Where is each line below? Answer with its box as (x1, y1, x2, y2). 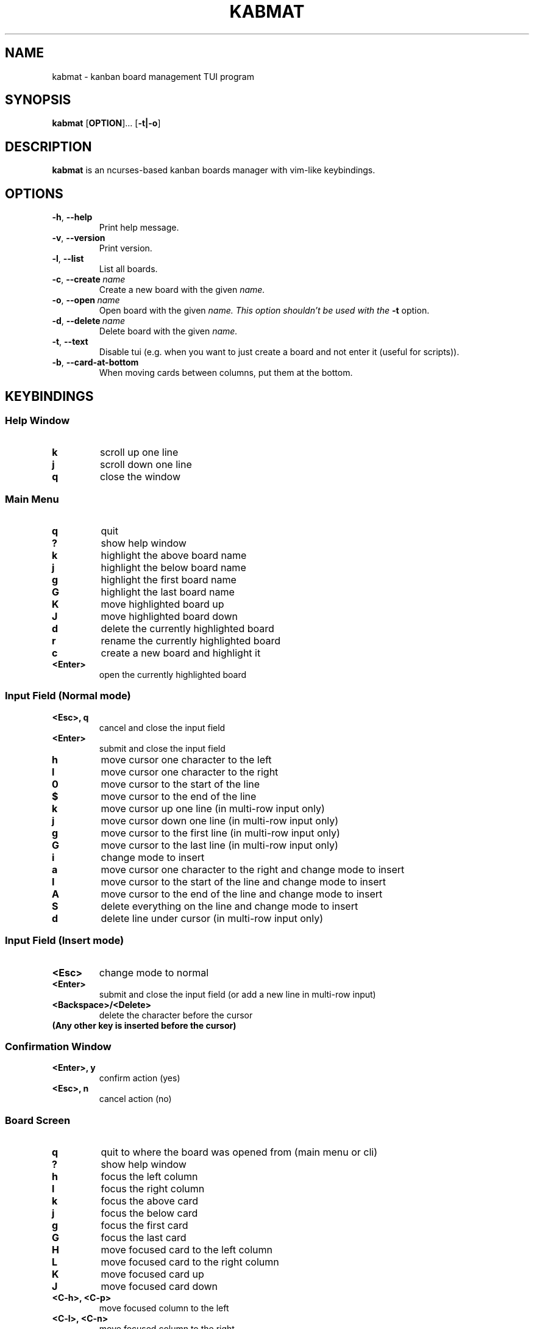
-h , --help (52, 212, 93, 223)
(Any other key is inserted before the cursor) (52, 1020, 237, 1031)
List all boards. (99, 264, 158, 275)
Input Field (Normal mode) (5, 690, 131, 702)
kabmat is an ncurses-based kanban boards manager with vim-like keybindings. (52, 165, 376, 176)
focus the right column (101, 1183, 205, 1195)
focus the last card (101, 1231, 187, 1244)
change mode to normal (99, 966, 209, 979)
